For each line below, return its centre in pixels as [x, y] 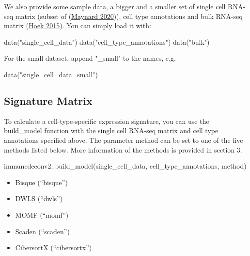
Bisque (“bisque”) [41, 182]
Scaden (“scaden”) [42, 231]
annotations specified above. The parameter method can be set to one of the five [124, 140]
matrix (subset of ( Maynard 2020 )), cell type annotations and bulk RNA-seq [129, 16]
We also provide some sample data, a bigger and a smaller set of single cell [115, 6]
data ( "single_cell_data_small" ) [51, 74]
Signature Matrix [48, 100]
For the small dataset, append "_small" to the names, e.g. [90, 58]
